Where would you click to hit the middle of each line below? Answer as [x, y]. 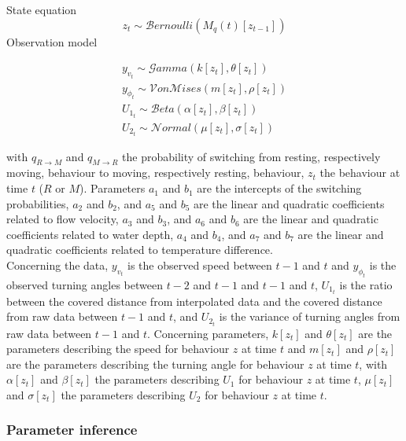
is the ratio [366, 284]
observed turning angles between [85, 284]
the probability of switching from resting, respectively [251, 156]
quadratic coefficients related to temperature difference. [140, 250]
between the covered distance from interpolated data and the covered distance [194, 301]
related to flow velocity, [63, 219]
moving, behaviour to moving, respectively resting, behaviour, [155, 173]
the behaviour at [360, 173]
